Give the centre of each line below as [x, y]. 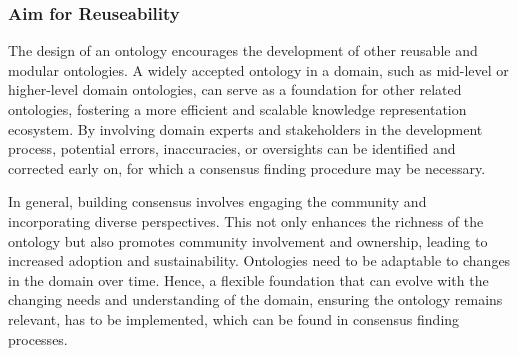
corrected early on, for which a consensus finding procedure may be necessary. [247, 167]
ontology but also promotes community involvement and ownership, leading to [248, 240]
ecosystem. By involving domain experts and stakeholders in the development [245, 128]
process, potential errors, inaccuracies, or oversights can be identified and [232, 148]
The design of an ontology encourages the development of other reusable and [243, 50]
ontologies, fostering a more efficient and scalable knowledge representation [237, 109]
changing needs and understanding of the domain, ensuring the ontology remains [255, 299]
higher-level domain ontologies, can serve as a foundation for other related [235, 89]
